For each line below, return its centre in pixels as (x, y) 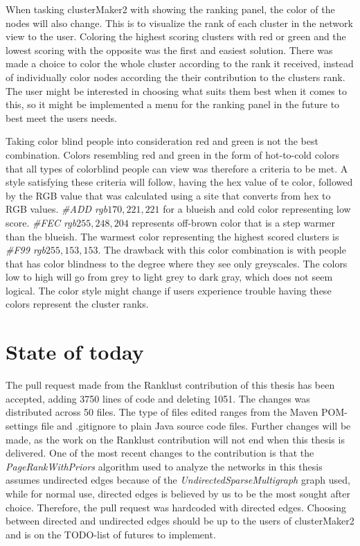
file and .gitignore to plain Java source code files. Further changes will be (196, 425)
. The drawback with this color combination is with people (222, 250)
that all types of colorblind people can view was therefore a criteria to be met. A (177, 168)
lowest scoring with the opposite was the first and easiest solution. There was (169, 50)
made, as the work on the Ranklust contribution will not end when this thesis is (175, 439)
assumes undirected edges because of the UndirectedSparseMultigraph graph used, (178, 480)
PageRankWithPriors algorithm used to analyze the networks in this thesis (164, 466)
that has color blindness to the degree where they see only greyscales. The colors (177, 263)
